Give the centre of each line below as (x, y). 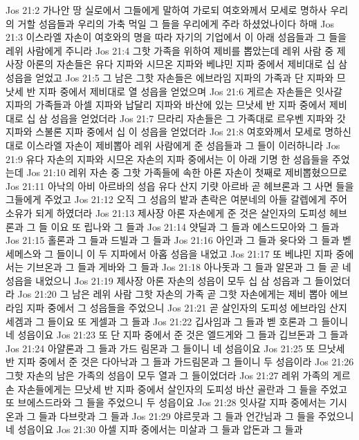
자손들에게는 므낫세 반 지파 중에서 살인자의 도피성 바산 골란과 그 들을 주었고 (182, 389)
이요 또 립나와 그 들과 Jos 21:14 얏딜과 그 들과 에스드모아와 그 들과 (195, 226)
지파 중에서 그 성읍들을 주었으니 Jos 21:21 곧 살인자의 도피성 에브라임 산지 (187, 308)
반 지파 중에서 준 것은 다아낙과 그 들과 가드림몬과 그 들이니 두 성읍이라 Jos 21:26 (180, 362)
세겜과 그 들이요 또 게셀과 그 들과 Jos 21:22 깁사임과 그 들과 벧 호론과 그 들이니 (177, 321)
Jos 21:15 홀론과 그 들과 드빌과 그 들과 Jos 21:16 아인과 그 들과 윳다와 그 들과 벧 (178, 240)
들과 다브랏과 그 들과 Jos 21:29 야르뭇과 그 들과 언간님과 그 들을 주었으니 (196, 415)
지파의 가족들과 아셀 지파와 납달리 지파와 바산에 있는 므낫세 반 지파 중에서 (166, 105)
